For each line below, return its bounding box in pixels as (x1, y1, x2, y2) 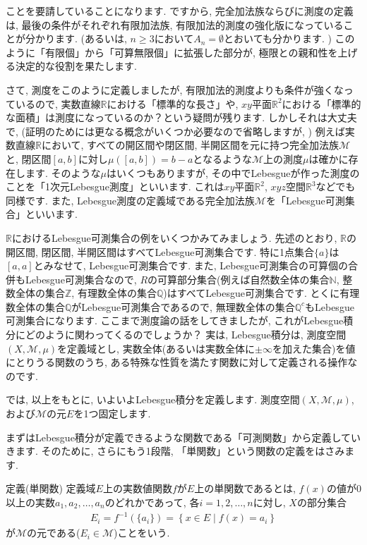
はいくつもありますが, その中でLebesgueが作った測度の (107, 165, 360, 180)
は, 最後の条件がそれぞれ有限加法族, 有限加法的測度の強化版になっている (6, 17, 344, 32)
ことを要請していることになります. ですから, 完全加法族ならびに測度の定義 (6, 4, 354, 18)
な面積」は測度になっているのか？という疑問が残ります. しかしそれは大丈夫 (6, 110, 357, 125)
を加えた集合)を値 (272, 341, 356, 355)
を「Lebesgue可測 (265, 192, 345, 207)
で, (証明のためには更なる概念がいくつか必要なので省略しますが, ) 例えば (6, 123, 345, 138)
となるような (193, 151, 252, 166)
